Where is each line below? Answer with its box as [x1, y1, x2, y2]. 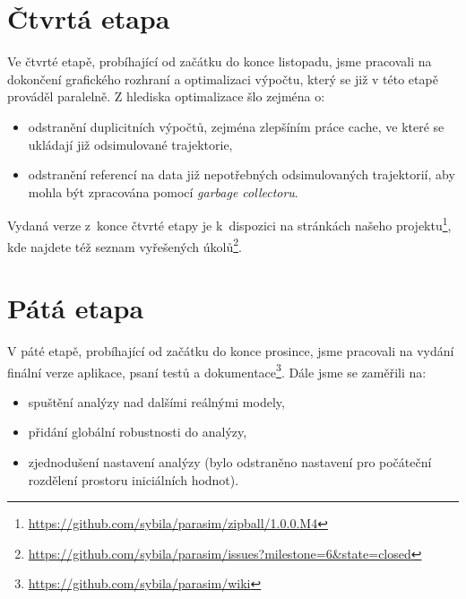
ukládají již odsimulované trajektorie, [28, 135, 233, 153]
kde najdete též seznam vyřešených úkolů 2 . [7, 234, 242, 256]
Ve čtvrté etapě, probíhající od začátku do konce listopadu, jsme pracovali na [7, 52, 432, 71]
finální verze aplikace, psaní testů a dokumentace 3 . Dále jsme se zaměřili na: [7, 360, 427, 381]
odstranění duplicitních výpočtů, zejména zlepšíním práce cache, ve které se [28, 117, 444, 135]
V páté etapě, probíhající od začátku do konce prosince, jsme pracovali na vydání [7, 341, 454, 360]
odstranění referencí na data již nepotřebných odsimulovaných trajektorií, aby [28, 165, 455, 184]
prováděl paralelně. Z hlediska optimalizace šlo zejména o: [7, 87, 325, 106]
